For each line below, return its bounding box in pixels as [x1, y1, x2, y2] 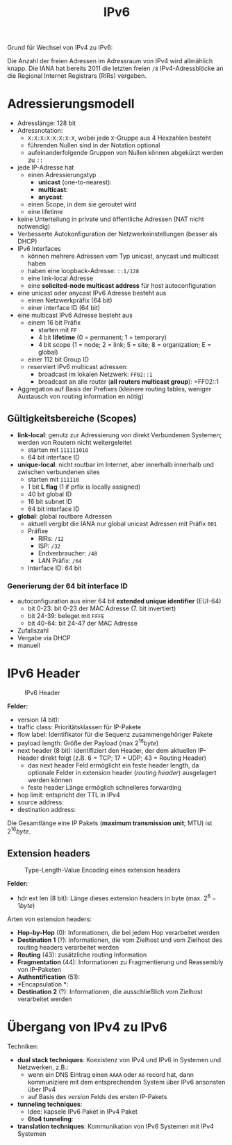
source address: [17, 797, 65, 806]
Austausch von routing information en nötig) [17, 392, 144, 400]
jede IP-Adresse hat [17, 163, 74, 172]
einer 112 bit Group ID [27, 355, 89, 364]
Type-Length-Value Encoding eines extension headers [24, 866, 181, 875]
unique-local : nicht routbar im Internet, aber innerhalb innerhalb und [17, 460, 214, 469]
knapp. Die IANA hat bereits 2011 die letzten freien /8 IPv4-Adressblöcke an [7, 64, 224, 73]
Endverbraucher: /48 [38, 549, 98, 557]
